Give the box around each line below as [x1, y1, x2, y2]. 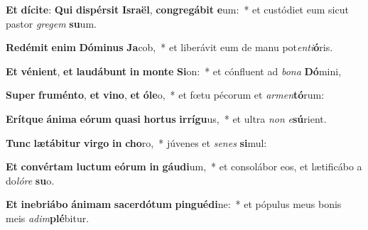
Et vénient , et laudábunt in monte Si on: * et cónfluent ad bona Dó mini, [6, 63, 342, 78]
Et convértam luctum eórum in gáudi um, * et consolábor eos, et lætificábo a [6, 159, 362, 174]
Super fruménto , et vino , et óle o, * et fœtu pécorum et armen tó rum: [6, 87, 325, 102]
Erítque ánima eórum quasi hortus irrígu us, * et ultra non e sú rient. [6, 111, 327, 126]
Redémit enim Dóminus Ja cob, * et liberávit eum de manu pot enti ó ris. [6, 40, 333, 55]
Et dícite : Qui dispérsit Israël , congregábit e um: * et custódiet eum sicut [6, 2, 349, 16]
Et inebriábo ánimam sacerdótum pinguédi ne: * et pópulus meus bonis [6, 197, 342, 212]
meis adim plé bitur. [6, 210, 90, 225]
